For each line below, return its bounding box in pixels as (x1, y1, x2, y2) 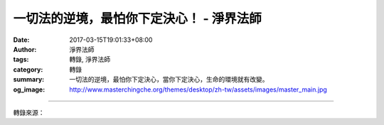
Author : (13, 45, 37, 53)
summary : (13, 75, 45, 84)
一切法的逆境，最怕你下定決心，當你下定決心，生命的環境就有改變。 (69, 75, 269, 84)
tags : (13, 55, 29, 64)
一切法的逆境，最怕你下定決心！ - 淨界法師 (13, 11, 262, 26)
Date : (13, 36, 30, 44)
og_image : (13, 85, 46, 94)
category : (13, 65, 43, 74)
